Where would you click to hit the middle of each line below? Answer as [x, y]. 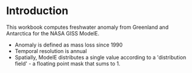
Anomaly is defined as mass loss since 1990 [69, 45]
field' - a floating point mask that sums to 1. [67, 64]
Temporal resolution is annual [51, 51]
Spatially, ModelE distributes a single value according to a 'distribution [100, 57]
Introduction [37, 11]
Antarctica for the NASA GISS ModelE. [53, 33]
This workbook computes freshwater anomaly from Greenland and [87, 27]
